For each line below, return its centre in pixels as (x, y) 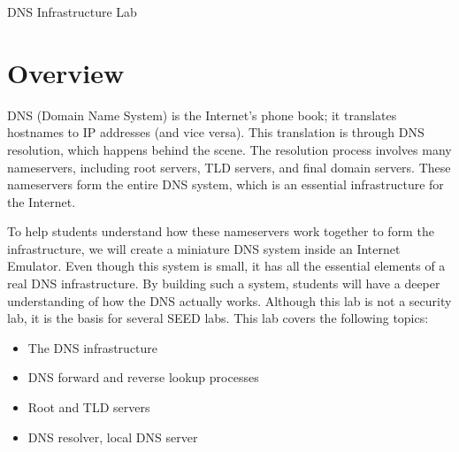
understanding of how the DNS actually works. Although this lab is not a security (229, 300)
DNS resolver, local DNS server (113, 437)
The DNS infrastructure (93, 347)
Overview (66, 72)
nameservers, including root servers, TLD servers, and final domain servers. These (229, 167)
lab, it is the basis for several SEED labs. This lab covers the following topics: (218, 318)
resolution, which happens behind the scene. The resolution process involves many (229, 149)
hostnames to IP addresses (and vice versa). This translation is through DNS (216, 132)
